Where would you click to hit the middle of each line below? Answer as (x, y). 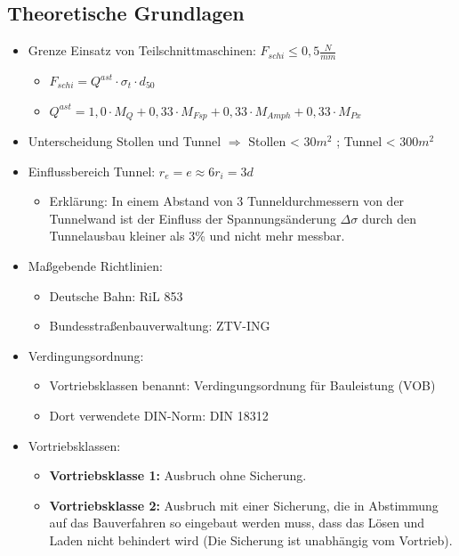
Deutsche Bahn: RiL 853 (116, 295)
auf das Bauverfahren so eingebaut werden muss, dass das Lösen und (237, 523)
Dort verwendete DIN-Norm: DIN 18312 (159, 416)
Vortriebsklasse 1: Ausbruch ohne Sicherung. (178, 475)
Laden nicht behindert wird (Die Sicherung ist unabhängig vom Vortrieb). (251, 540)
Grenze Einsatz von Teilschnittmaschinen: (142, 50)
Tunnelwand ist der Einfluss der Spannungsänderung (193, 218)
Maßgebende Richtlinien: (95, 266)
